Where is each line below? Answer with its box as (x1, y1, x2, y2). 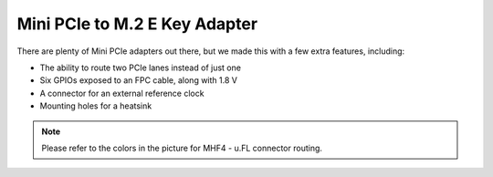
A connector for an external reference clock (39, 88, 205, 99)
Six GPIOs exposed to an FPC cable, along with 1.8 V (39, 75, 237, 86)
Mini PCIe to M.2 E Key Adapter (16, 14, 258, 34)
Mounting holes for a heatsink (39, 100, 152, 111)
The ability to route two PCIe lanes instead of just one (39, 62, 242, 73)
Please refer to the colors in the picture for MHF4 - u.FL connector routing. (41, 142, 323, 153)
